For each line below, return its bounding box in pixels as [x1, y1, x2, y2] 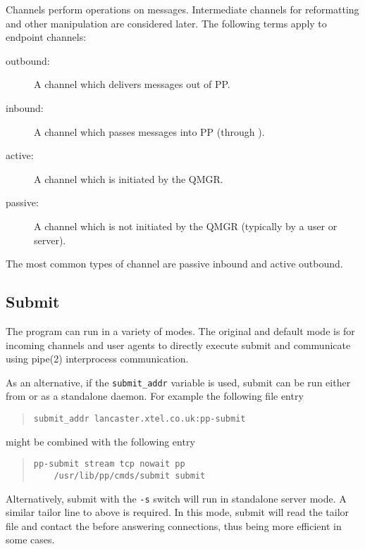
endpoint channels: [6, 30, 87, 44]
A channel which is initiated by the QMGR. [34, 171, 223, 186]
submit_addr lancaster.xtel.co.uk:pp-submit [33, 413, 246, 424]
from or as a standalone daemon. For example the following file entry [6, 389, 304, 403]
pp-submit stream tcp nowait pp [33, 459, 185, 469]
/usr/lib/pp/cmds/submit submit [54, 470, 206, 481]
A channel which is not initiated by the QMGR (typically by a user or [34, 218, 338, 233]
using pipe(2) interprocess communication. [6, 351, 189, 366]
